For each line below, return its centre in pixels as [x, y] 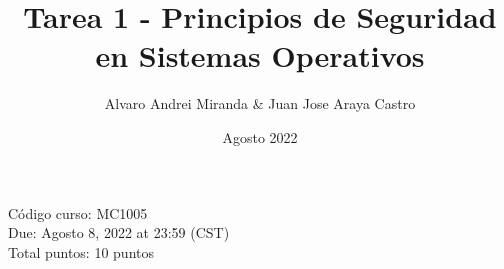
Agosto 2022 [260, 136]
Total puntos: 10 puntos [81, 251]
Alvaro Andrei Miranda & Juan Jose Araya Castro [260, 103]
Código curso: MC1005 [78, 212]
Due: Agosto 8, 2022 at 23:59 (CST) [119, 232]
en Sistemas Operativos [260, 55]
